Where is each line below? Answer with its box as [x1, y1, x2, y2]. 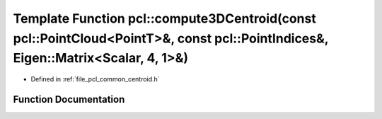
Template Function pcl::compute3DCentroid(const [13, 11, 316, 26]
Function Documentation [13, 93, 125, 106]
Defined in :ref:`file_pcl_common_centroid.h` [30, 75, 160, 84]
